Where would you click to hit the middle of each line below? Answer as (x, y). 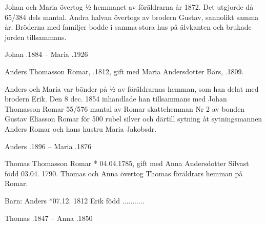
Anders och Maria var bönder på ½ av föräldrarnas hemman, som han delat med (132, 88)
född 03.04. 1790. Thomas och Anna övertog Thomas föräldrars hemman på (124, 173)
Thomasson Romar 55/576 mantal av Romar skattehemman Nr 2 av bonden (125, 108)
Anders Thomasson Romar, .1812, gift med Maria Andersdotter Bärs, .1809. (124, 71)
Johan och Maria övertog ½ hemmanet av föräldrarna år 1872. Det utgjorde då (129, 7)
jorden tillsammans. (36, 37)
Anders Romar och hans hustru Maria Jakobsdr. (81, 128)
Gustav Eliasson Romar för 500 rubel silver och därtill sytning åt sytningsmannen (134, 119)
